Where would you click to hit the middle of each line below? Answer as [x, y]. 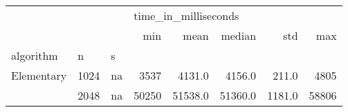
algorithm [35, 55]
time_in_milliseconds [186, 15]
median [239, 35]
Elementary [39, 75]
